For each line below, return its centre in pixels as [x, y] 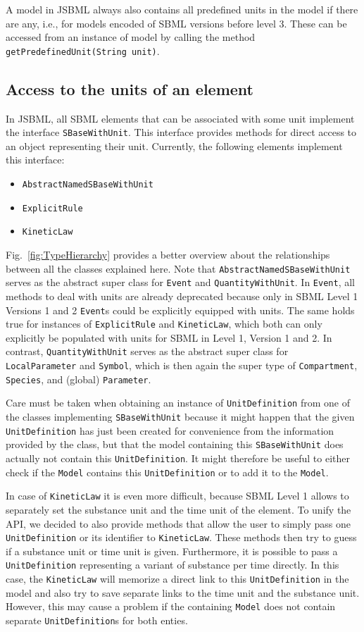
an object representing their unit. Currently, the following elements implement [174, 145]
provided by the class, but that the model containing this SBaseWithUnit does [175, 444]
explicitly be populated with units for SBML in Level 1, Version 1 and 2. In [169, 337]
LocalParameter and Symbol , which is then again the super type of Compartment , [182, 365]
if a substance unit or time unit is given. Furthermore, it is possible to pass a [172, 551]
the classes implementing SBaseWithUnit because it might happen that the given [180, 417]
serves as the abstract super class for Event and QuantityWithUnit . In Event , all [180, 282]
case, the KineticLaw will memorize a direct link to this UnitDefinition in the [177, 579]
